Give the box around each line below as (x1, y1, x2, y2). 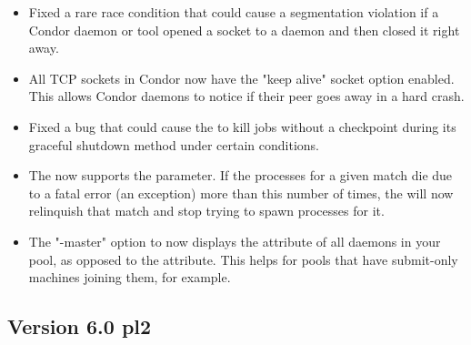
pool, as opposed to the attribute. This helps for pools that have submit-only (28, 249, 458, 269)
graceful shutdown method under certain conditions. (28, 135, 319, 154)
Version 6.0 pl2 (7, 312, 152, 340)
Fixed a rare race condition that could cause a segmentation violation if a (28, 3, 439, 21)
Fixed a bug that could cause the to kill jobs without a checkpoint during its (28, 117, 456, 136)
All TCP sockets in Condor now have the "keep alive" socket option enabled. (28, 68, 455, 87)
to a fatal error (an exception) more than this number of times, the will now (28, 183, 454, 202)
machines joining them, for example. (28, 268, 231, 287)
